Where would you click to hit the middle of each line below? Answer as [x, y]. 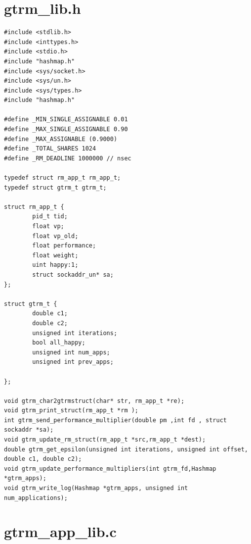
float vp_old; [55, 236]
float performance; [64, 246]
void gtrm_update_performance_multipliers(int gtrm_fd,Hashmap [110, 469]
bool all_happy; [59, 343]
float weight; [55, 255]
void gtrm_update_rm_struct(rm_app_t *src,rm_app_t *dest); [105, 440]
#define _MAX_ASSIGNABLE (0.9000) [61, 139]
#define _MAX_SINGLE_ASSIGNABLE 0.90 [66, 129]
